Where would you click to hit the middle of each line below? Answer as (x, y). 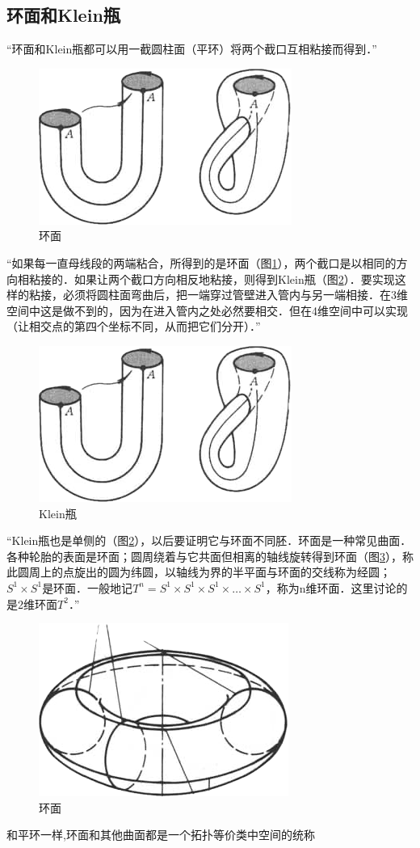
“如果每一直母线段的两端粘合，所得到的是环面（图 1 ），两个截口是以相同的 (202, 262)
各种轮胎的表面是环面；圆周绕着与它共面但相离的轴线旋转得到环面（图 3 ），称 (210, 556)
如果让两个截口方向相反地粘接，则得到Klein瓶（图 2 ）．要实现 (234, 278)
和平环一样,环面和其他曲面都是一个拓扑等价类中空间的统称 (161, 835)
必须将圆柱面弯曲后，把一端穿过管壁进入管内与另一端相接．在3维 (235, 295)
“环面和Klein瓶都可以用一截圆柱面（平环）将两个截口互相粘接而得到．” (192, 49)
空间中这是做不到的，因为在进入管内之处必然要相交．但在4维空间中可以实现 (207, 310)
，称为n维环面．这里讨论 (331, 587)
